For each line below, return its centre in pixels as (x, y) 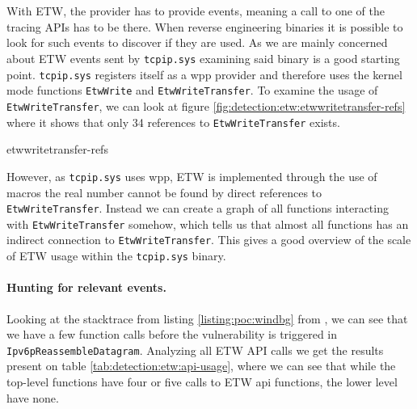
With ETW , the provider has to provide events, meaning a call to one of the (196, 11)
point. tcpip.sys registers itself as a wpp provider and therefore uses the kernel (204, 74)
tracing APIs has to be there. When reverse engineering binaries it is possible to (205, 26)
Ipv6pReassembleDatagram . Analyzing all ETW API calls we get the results (195, 350)
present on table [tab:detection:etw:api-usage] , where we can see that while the (201, 366)
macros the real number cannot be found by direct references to (164, 192)
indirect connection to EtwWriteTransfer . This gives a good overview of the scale (209, 240)
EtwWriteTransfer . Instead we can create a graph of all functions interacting (198, 208)
